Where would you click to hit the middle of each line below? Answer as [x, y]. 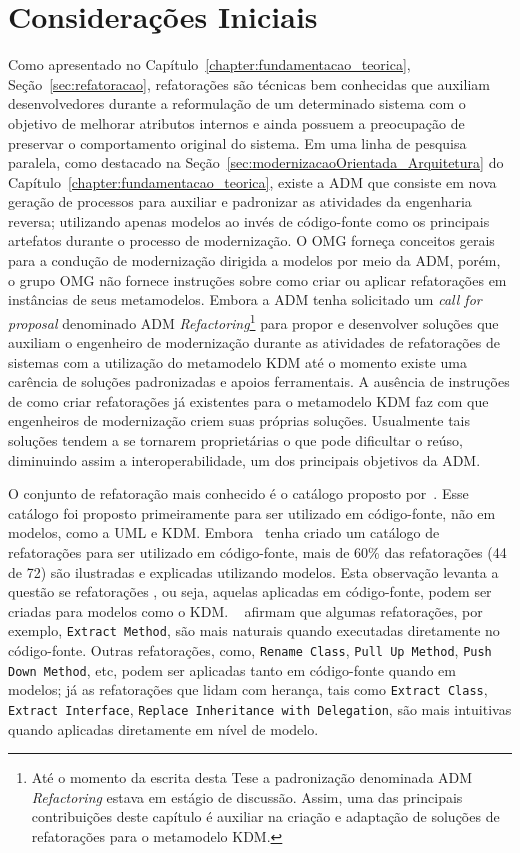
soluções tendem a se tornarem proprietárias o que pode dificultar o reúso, [235, 440]
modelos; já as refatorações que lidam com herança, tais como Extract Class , [248, 689]
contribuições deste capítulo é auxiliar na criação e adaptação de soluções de [265, 816]
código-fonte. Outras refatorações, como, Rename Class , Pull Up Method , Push [250, 650]
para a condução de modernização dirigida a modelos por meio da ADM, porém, [254, 260]
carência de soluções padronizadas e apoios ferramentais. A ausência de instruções [259, 381]
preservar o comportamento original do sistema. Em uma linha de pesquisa [237, 142]
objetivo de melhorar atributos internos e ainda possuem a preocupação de [236, 122]
